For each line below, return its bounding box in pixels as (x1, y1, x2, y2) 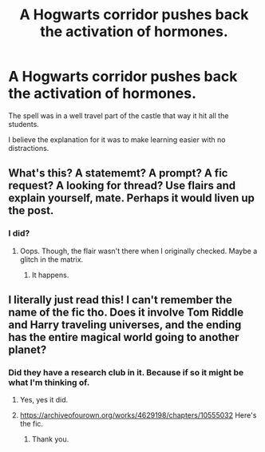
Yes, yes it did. (19, 395, 69, 405)
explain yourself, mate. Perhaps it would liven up (8, 192, 255, 205)
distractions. (8, 143, 49, 153)
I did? (8, 228, 30, 239)
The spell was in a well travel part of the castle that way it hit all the (8, 110, 229, 121)
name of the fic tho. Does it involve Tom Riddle (8, 306, 244, 319)
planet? (8, 343, 47, 357)
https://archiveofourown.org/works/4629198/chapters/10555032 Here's (19, 410, 257, 420)
